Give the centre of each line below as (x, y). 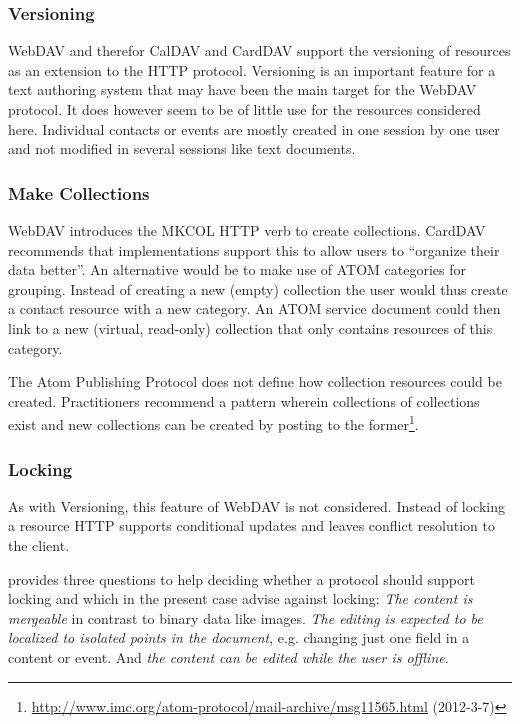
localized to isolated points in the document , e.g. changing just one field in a (239, 637)
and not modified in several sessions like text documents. (182, 148)
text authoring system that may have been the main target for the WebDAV (242, 89)
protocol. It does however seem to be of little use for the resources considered (244, 109)
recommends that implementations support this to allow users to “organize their (254, 249)
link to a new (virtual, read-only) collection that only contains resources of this (250, 327)
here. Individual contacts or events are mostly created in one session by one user (254, 128)
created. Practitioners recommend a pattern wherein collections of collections (244, 400)
